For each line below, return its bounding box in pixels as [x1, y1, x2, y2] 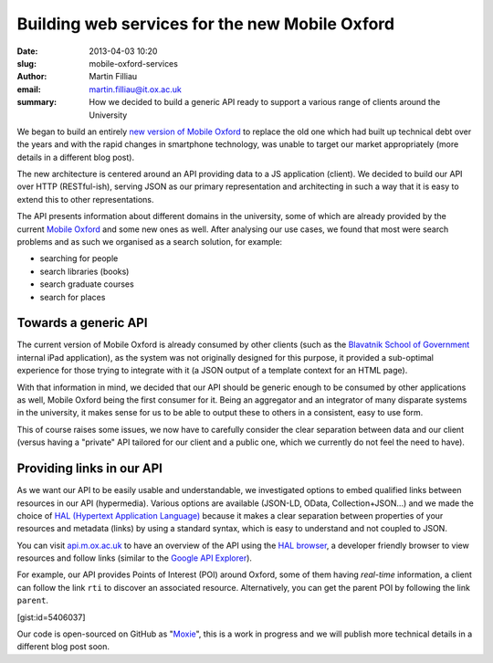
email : [16, 83, 41, 95]
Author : [16, 71, 47, 82]
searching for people [39, 253, 119, 264]
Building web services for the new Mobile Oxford [16, 14, 395, 34]
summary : [16, 97, 58, 108]
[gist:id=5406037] [16, 612, 86, 623]
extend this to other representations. [16, 194, 154, 205]
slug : [16, 58, 37, 68]
